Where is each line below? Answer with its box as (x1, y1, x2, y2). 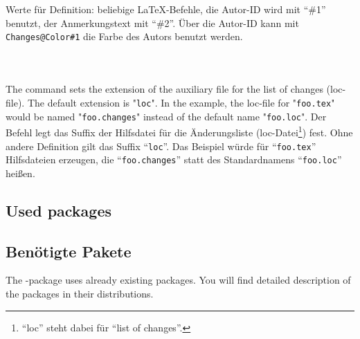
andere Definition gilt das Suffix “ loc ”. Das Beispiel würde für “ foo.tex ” (6, 138, 316, 153)
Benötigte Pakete (6, 240, 132, 262)
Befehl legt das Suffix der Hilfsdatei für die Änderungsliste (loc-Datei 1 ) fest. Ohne (6, 123, 353, 139)
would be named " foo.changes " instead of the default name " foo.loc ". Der (6, 109, 327, 123)
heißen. (6, 165, 35, 180)
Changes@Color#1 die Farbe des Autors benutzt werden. (6, 29, 243, 44)
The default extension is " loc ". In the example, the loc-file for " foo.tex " (27, 95, 335, 109)
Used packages (6, 199, 112, 221)
